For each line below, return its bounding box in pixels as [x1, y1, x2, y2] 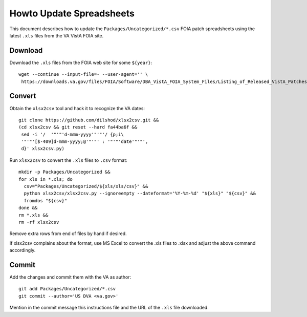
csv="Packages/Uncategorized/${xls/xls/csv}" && [24, 183, 148, 189]
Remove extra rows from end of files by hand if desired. [9, 230, 127, 237]
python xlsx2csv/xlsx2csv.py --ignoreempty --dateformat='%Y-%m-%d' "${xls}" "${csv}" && [24, 191, 256, 197]
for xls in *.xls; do [18, 176, 73, 182]
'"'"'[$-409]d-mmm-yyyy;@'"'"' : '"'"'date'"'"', [21, 139, 148, 144]
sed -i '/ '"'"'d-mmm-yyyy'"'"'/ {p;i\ [21, 131, 124, 137]
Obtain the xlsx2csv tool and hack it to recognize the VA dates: [9, 105, 145, 111]
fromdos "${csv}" [24, 198, 68, 203]
